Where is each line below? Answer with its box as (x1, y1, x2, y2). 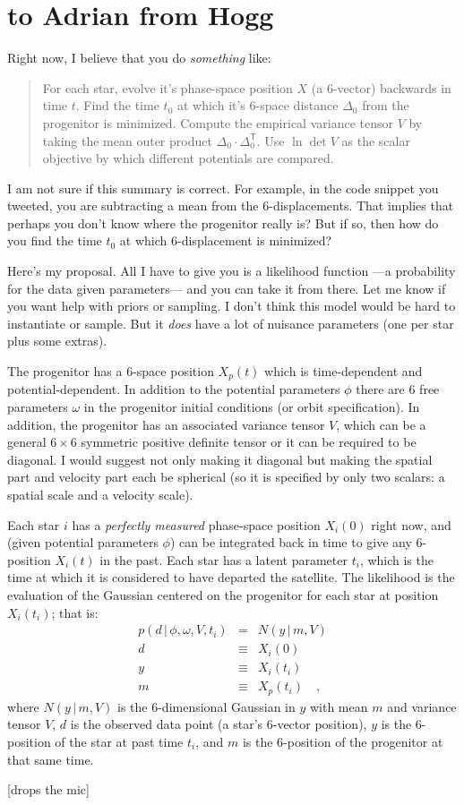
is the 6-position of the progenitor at (242, 732, 443, 750)
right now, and (371, 515, 451, 534)
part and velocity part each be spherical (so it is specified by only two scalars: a (7, 467, 445, 486)
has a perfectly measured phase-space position (72, 515, 321, 534)
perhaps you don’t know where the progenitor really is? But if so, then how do (7, 213, 439, 232)
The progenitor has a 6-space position (7, 362, 214, 381)
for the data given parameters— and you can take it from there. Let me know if (7, 278, 446, 297)
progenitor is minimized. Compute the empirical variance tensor (42, 113, 393, 132)
